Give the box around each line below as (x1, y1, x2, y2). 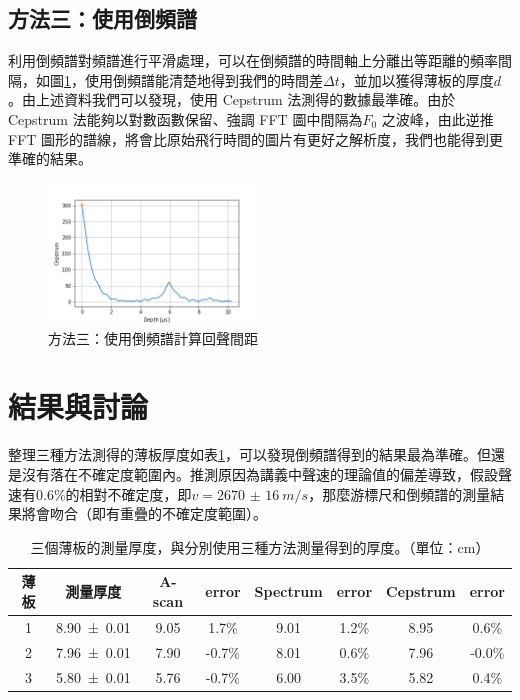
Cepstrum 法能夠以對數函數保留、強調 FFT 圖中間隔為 (8, 108, 363, 129)
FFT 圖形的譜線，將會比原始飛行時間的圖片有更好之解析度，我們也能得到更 (8, 128, 504, 149)
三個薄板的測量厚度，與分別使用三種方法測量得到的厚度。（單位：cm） (30, 536, 490, 557)
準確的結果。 (8, 148, 92, 169)
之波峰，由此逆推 (381, 108, 494, 129)
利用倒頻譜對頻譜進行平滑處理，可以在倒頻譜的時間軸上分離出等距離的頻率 (8, 50, 498, 71)
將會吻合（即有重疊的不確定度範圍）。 (21, 503, 267, 524)
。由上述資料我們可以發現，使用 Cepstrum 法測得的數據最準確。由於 (8, 89, 456, 110)
